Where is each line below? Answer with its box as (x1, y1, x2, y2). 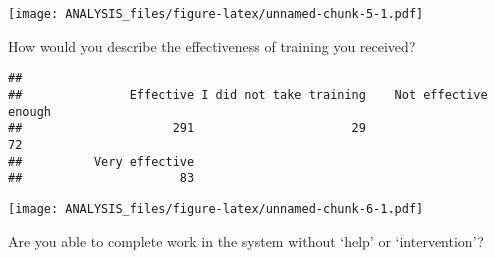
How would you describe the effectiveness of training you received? (8, 35, 416, 56)
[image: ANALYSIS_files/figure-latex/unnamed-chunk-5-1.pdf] (8, 7, 424, 21)
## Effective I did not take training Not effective (8, 87, 488, 102)
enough (8, 104, 51, 119)
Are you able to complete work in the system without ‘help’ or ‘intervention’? (8, 230, 484, 251)
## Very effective (8, 154, 195, 169)
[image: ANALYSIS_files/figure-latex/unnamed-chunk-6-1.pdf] (8, 201, 424, 216)
